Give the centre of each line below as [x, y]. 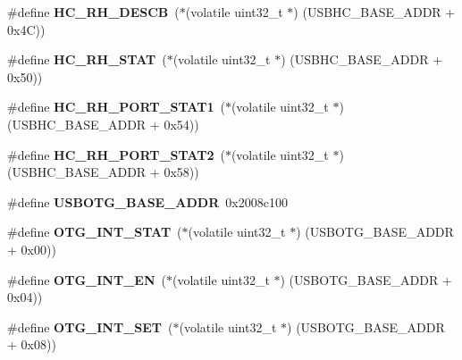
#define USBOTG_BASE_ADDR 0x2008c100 [147, 201]
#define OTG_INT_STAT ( [95, 232]
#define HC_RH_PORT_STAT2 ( [116, 154]
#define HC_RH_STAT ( [87, 59]
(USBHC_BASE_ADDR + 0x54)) [103, 124]
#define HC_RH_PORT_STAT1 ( [116, 107]
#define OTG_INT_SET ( [90, 327]
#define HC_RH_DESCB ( [93, 12]
